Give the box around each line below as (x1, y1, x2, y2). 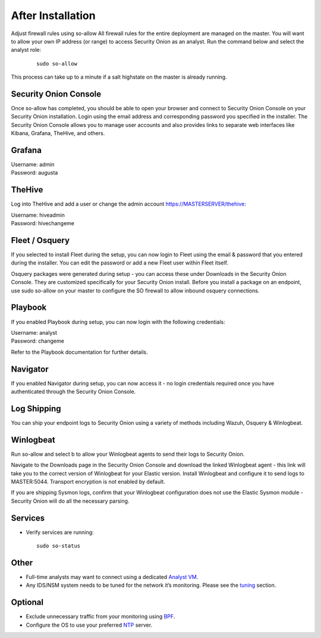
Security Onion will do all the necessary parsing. (11, 497, 130, 505)
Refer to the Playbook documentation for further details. (11, 348, 148, 356)
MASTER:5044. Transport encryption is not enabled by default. (11, 478, 166, 485)
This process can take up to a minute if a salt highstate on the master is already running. (11, 73, 227, 80)
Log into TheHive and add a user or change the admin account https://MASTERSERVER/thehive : (11, 200, 246, 208)
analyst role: (11, 46, 42, 54)
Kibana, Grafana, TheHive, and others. (11, 130, 105, 137)
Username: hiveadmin (11, 211, 65, 219)
